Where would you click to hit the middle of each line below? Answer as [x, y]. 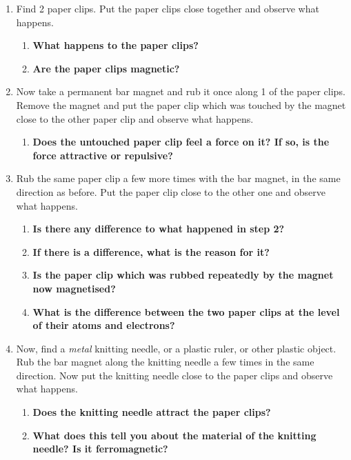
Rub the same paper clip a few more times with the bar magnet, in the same [178, 178]
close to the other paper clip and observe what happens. [135, 118]
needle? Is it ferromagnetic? [100, 449]
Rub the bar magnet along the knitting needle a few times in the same [165, 362]
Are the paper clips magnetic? [106, 68]
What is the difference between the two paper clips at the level [186, 311]
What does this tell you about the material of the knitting [174, 435]
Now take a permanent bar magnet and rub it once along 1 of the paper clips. [181, 91]
